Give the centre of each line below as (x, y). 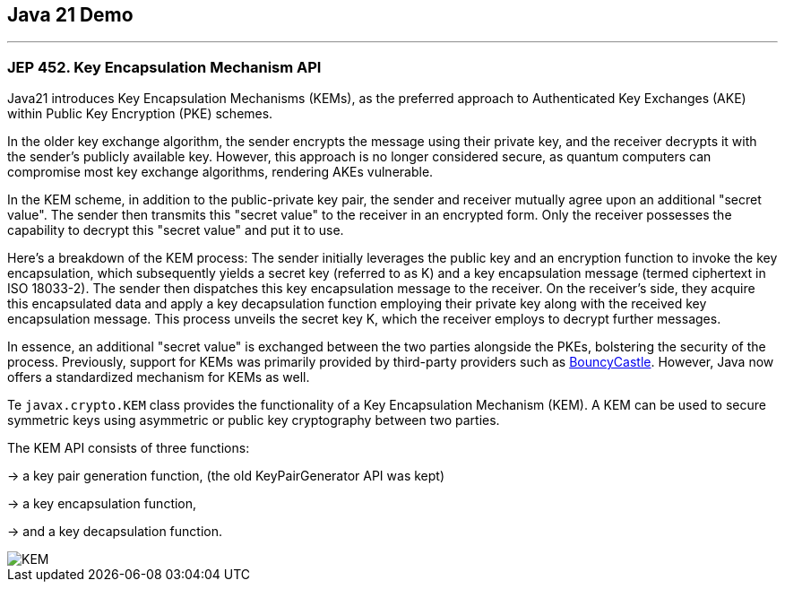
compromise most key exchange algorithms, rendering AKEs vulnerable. (220, 172)
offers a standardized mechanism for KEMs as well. (159, 377)
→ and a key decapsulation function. (115, 532)
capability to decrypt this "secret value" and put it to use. (176, 230)
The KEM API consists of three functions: (129, 448)
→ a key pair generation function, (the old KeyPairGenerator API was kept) (226, 476)
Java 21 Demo (70, 15)
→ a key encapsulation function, (102, 504)
